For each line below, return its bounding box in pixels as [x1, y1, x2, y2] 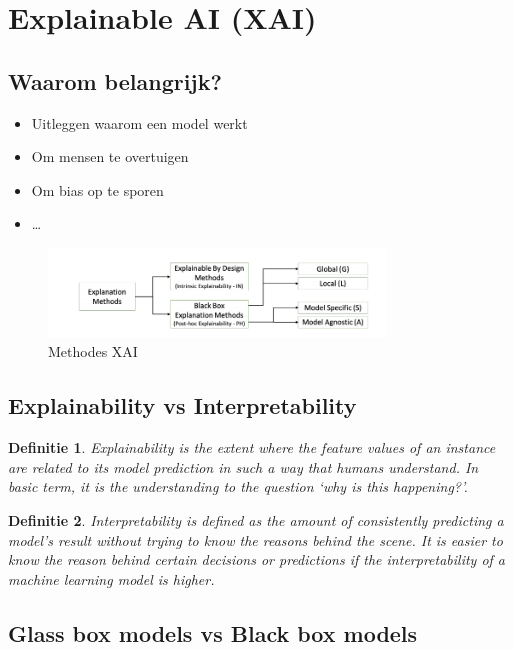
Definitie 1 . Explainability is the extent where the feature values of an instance [8, 437, 496, 458]
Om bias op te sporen [31, 179, 164, 200]
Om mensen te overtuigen [31, 146, 189, 167]
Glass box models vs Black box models [8, 617, 418, 648]
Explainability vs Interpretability [8, 390, 357, 421]
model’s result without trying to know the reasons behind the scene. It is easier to [8, 529, 503, 550]
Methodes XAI [48, 341, 138, 362]
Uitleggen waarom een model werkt [31, 112, 248, 133]
